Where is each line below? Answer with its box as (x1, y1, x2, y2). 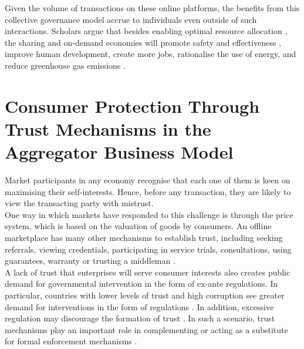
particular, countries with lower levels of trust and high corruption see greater (5, 289, 285, 301)
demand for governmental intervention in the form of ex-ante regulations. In (5, 277, 278, 290)
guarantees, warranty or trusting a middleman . (5, 254, 175, 267)
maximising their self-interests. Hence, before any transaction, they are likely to (5, 185, 291, 197)
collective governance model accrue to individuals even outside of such (5, 13, 257, 25)
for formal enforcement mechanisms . (5, 335, 137, 347)
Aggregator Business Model (5, 140, 234, 164)
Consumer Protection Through (5, 93, 260, 118)
